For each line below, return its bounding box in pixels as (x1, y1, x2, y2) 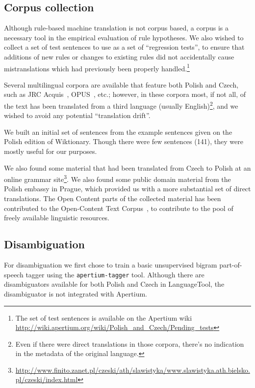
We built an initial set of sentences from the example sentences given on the (4, 126, 232, 137)
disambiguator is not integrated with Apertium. (4, 288, 147, 298)
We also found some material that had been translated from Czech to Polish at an (4, 162, 251, 173)
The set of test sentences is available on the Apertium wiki (15, 312, 192, 323)
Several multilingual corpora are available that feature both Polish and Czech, (4, 79, 239, 90)
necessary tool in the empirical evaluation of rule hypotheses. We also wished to (4, 32, 244, 42)
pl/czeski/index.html (15, 374, 78, 385)
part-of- (219, 260, 242, 270)
